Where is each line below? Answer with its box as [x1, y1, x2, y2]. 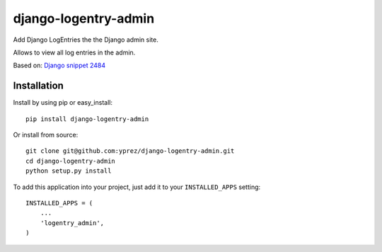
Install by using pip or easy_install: [13, 98, 113, 107]
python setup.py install [25, 167, 112, 175]
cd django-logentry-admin [25, 156, 116, 165]
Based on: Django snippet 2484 [13, 61, 106, 70]
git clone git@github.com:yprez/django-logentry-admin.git [25, 147, 235, 155]
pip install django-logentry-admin [25, 115, 149, 123]
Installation [13, 80, 64, 92]
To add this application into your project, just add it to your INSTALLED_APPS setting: [13, 183, 261, 191]
